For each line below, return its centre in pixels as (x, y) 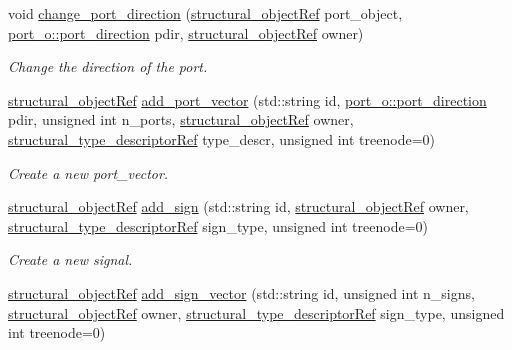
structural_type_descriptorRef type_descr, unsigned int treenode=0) (221, 138)
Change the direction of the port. (108, 66)
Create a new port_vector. (88, 172)
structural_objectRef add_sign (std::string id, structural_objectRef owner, (238, 206)
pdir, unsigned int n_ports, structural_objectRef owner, (181, 119)
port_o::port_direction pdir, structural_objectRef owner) (186, 32)
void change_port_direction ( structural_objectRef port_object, (205, 13)
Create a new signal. (70, 259)
